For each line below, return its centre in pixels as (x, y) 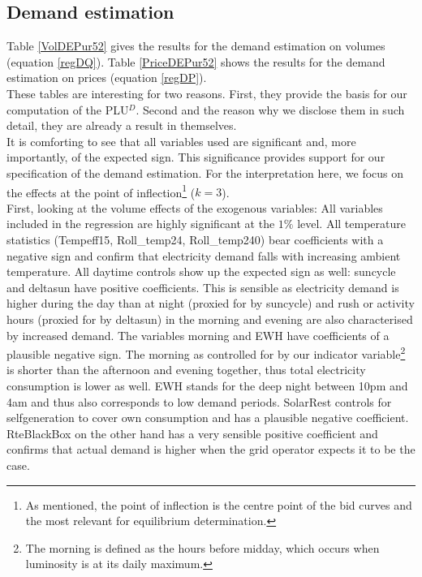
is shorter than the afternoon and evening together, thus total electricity (186, 370)
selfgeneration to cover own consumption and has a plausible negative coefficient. (208, 418)
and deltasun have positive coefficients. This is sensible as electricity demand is (203, 287)
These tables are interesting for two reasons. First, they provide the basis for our (207, 93)
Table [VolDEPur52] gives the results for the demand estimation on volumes (196, 46)
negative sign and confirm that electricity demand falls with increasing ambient (204, 255)
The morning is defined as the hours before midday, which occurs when (202, 547)
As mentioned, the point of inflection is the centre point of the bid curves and (219, 504)
